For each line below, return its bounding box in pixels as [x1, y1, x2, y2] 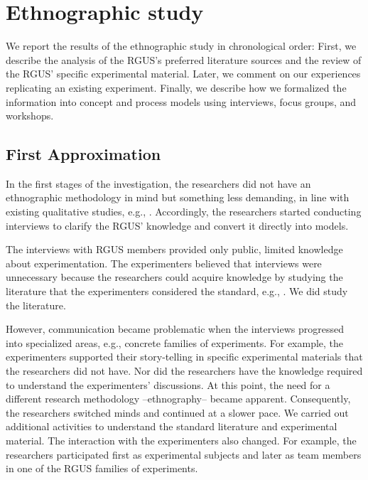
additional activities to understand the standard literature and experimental [6, 419, 337, 434]
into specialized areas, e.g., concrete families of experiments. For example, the [6, 335, 344, 350]
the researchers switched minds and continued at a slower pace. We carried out [6, 405, 349, 420]
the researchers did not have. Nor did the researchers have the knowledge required [6, 363, 363, 378]
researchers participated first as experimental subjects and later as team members [6, 447, 362, 462]
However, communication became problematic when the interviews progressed [6, 321, 344, 336]
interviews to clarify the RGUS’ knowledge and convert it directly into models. [6, 218, 349, 233]
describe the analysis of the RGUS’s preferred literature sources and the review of [6, 52, 362, 67]
